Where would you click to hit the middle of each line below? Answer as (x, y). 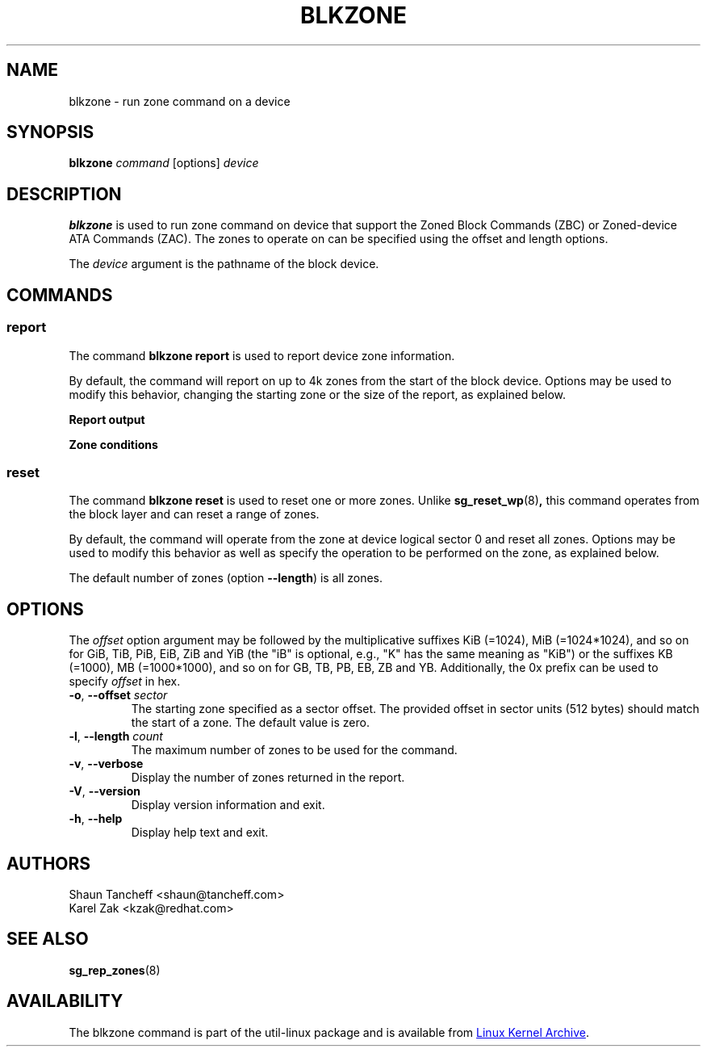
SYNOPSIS (50, 132)
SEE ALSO (48, 939)
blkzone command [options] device (164, 163)
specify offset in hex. (125, 682)
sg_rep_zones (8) (115, 970)
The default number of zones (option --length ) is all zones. (226, 578)
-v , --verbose (106, 764)
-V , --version (105, 791)
